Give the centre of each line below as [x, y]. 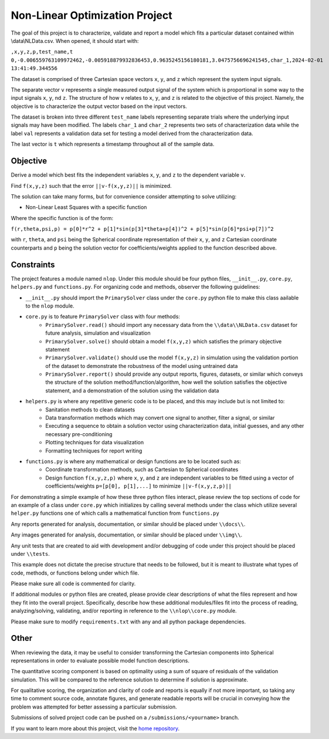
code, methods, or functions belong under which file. [75, 573]
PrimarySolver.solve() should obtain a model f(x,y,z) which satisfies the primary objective [164, 341]
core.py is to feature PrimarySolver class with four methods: [103, 316]
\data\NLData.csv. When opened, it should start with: [75, 41]
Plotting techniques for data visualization [95, 443]
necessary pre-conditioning [79, 434]
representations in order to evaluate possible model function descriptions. [100, 660]
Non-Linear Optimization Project [91, 15]
